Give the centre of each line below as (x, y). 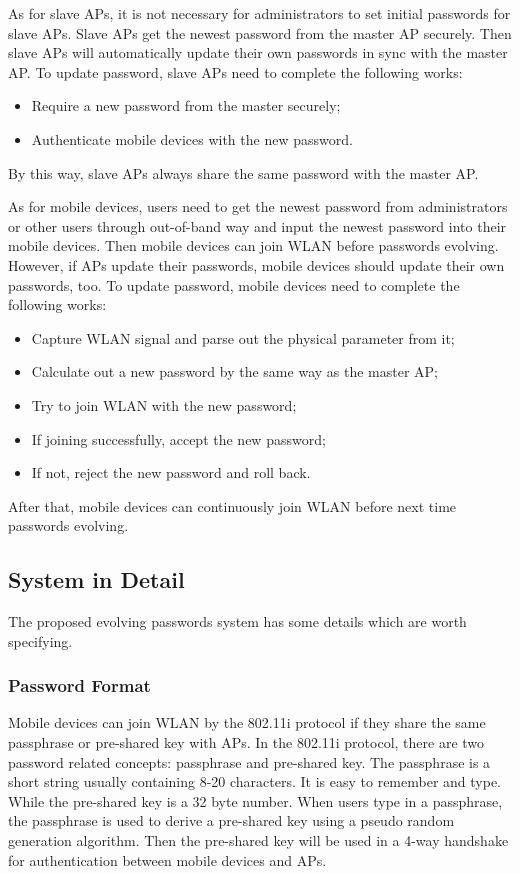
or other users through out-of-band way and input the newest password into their (257, 225)
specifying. (40, 640)
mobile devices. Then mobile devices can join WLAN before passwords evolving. (253, 245)
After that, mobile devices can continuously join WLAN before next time (232, 505)
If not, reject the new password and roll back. (171, 472)
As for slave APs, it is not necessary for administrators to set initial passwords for (259, 13)
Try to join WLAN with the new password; (164, 404)
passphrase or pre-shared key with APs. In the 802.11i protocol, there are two (246, 742)
